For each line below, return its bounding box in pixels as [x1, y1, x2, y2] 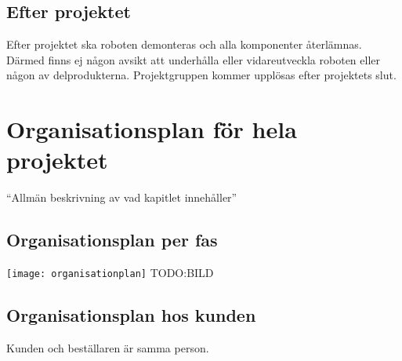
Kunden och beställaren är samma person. [6, 339, 209, 356]
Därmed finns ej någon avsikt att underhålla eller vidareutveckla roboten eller [6, 51, 381, 67]
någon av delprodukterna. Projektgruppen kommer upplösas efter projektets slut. [6, 67, 397, 83]
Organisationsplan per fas [6, 228, 218, 252]
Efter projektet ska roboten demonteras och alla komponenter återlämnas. [6, 36, 362, 53]
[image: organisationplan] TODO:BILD [6, 264, 214, 281]
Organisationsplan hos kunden [6, 303, 256, 327]
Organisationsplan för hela [6, 113, 297, 145]
